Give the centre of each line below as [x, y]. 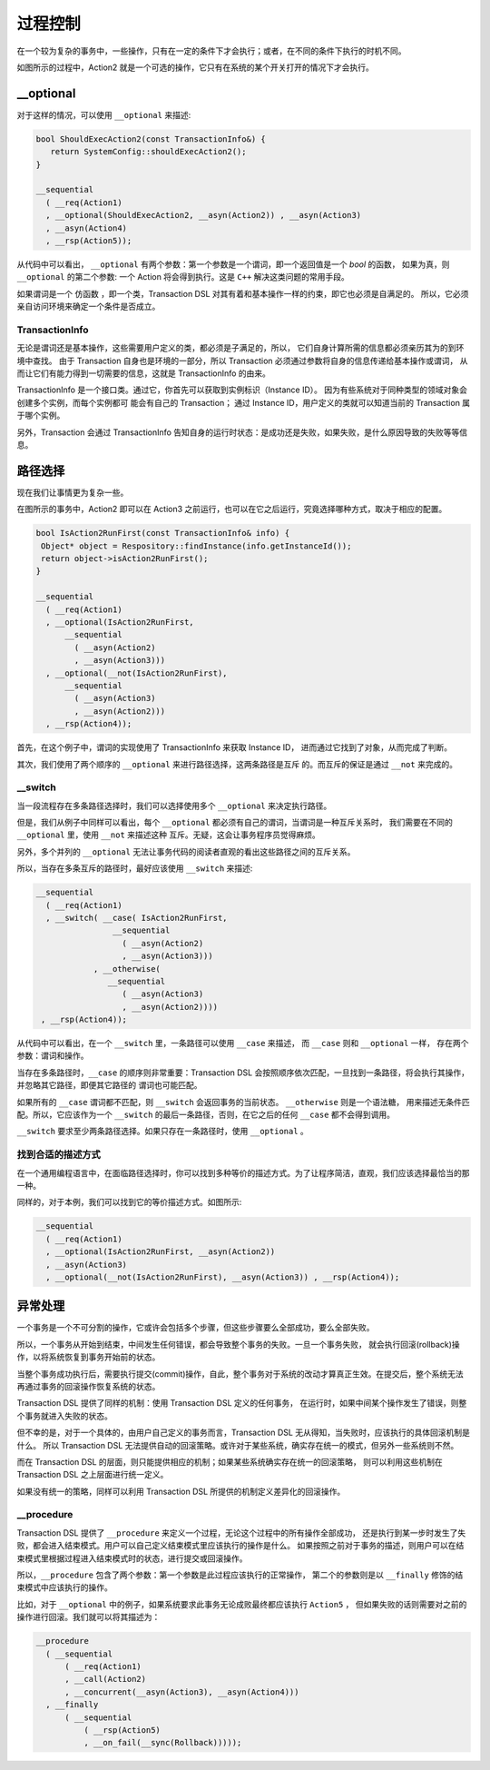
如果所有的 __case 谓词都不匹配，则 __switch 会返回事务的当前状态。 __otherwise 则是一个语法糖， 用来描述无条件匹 [244, 1102]
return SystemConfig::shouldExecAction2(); [148, 152]
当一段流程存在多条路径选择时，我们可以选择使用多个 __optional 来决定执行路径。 [174, 806]
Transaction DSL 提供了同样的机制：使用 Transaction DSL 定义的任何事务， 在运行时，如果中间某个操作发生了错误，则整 [242, 1403]
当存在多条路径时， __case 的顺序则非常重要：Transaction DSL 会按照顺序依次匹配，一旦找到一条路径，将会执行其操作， [243, 1073]
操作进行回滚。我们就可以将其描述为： [88, 1617]
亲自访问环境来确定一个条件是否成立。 [88, 307]
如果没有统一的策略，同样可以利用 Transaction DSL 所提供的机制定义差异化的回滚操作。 [181, 1491]
